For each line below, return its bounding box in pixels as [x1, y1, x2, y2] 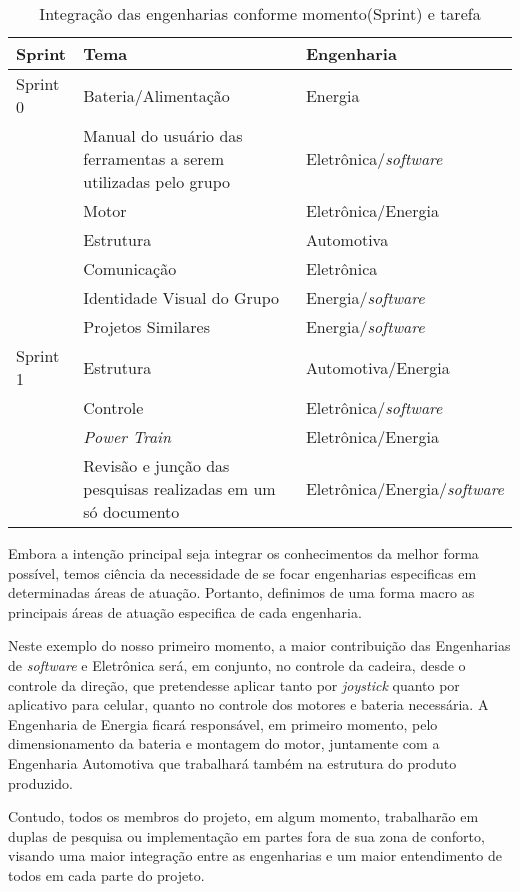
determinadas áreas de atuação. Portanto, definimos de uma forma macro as [8, 582, 475, 603]
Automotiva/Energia [305, 355, 450, 379]
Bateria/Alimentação [83, 83, 230, 107]
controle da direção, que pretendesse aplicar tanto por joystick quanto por [8, 674, 460, 695]
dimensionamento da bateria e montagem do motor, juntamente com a [8, 733, 440, 754]
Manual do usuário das [83, 124, 243, 147]
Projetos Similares [83, 315, 210, 338]
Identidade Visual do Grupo [83, 286, 280, 309]
